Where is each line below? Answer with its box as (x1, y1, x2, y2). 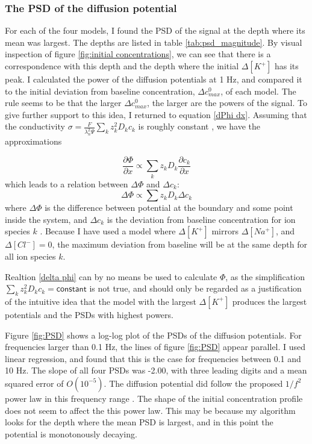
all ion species (5, 249, 56, 262)
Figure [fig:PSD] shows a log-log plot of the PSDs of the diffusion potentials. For (5, 328, 302, 341)
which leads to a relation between (5, 177, 128, 190)
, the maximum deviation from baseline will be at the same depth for (52, 238, 307, 251)
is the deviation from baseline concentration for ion (107, 213, 296, 225)
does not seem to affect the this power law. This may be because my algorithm (5, 404, 296, 416)
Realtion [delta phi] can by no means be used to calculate (5, 270, 217, 283)
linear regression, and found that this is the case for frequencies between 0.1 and (5, 352, 301, 364)
